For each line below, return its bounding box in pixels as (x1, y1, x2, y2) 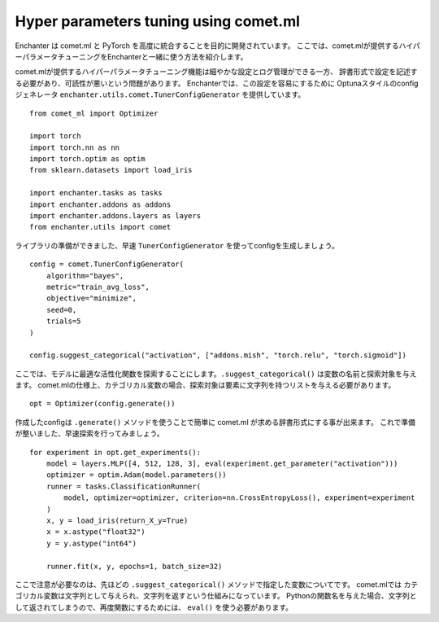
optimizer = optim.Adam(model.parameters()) (46, 471, 227, 480)
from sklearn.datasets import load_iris (29, 165, 193, 175)
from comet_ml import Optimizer (29, 108, 159, 118)
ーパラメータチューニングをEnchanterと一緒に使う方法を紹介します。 (15, 51, 248, 61)
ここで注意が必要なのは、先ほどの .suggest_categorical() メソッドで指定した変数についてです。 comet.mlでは (15, 579, 402, 589)
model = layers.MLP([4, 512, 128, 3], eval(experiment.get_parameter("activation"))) (46, 459, 398, 468)
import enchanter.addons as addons (29, 199, 172, 209)
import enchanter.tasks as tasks (29, 188, 163, 198)
